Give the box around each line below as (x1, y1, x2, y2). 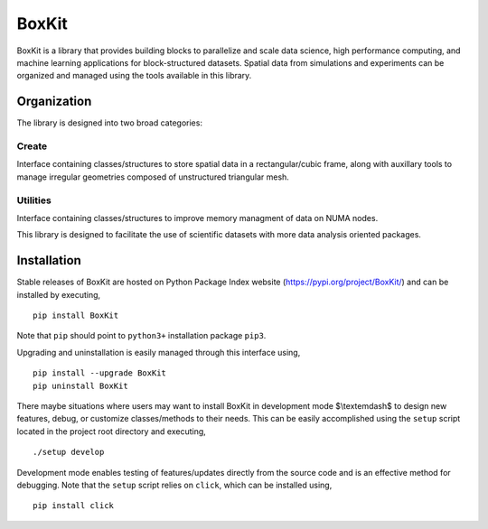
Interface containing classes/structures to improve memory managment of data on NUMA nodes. (16, 212, 379, 223)
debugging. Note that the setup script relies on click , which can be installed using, (16, 479, 333, 490)
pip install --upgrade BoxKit (33, 368, 167, 378)
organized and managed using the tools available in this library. (16, 70, 252, 81)
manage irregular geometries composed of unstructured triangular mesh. (16, 172, 289, 182)
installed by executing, (16, 289, 101, 300)
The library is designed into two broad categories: (16, 117, 203, 128)
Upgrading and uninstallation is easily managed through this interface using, (16, 347, 301, 357)
